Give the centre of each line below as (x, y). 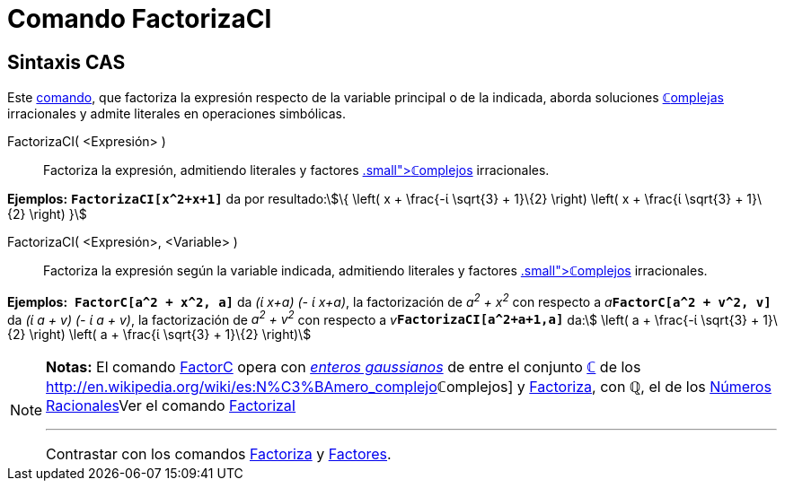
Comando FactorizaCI (140, 19)
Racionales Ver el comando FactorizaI (171, 406)
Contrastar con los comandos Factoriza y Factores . (219, 454)
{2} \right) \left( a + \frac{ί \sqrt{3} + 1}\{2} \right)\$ (159, 335)
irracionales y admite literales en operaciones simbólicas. (177, 114)
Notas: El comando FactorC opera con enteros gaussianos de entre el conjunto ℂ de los (344, 367)
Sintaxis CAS (66, 62)
